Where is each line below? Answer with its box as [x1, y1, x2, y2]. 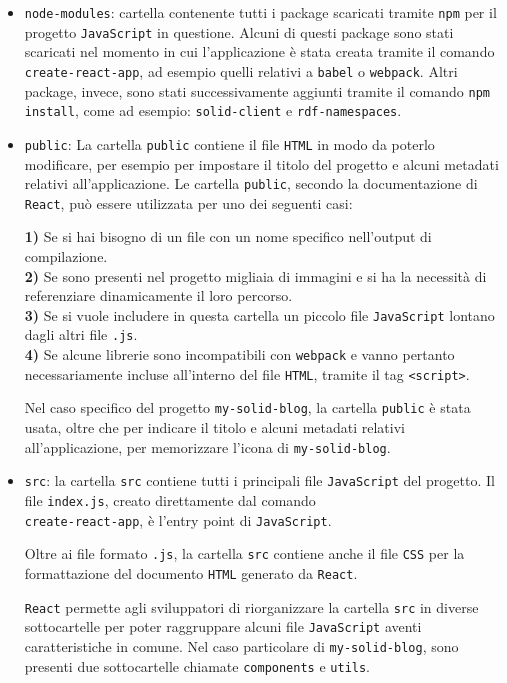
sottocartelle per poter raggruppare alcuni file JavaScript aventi [24, 616, 422, 637]
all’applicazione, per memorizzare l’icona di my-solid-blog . [24, 436, 391, 457]
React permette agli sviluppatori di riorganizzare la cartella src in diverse [24, 596, 479, 617]
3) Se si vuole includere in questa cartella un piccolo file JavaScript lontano [24, 304, 495, 325]
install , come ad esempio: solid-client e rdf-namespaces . [24, 100, 402, 121]
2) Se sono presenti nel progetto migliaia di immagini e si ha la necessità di [24, 265, 487, 286]
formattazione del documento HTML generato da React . [24, 562, 358, 583]
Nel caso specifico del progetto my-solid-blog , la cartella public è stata [24, 397, 471, 418]
